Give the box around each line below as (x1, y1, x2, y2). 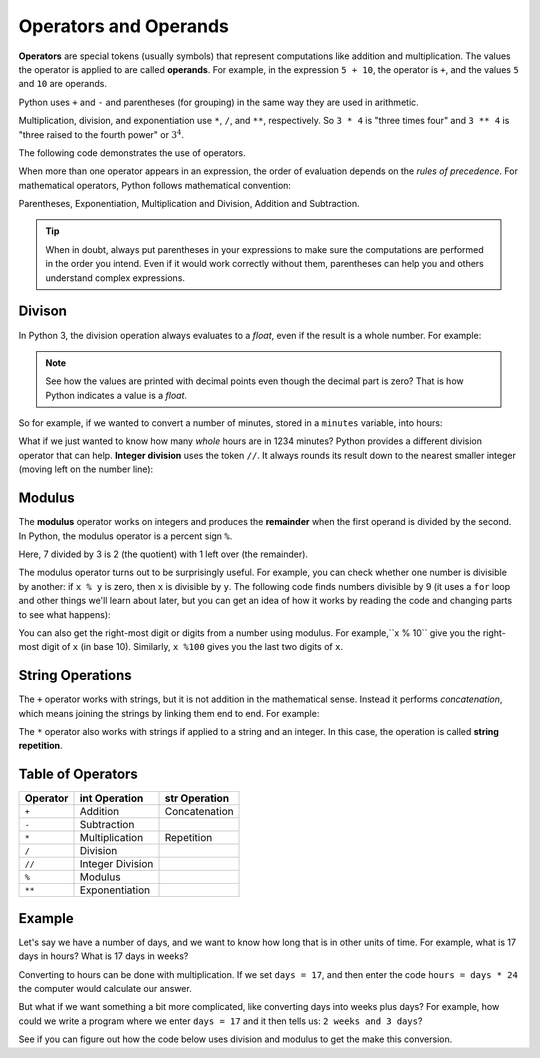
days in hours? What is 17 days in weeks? (18, 950, 189, 962)
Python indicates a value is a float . (45, 389, 188, 401)
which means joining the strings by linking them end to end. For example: (18, 707, 320, 719)
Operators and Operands (18, 15, 229, 37)
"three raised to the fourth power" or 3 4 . (18, 127, 185, 140)
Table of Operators (18, 766, 139, 783)
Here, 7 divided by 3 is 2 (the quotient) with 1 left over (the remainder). (18, 548, 309, 560)
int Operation (79, 791, 144, 805)
